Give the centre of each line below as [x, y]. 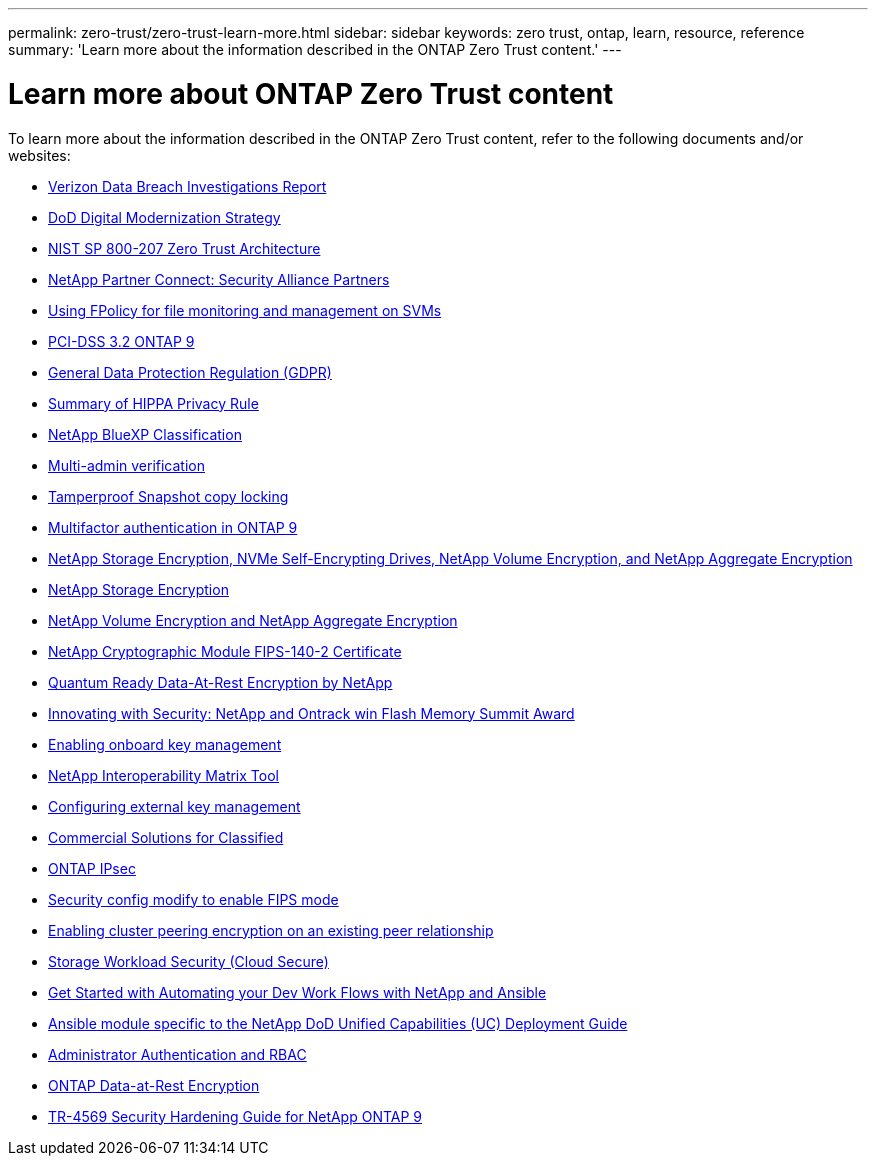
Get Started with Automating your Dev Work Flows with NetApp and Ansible [297, 992]
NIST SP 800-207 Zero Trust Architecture [184, 248]
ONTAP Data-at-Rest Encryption [154, 1085]
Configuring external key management [174, 806]
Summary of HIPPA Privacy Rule [153, 403]
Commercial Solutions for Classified [166, 837]
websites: [39, 155]
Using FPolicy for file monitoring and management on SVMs [245, 310]
